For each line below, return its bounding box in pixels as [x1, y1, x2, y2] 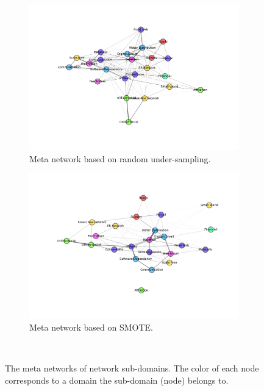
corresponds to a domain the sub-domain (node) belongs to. [5, 373, 229, 386]
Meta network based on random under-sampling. [29, 152, 211, 165]
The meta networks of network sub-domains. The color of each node [5, 361, 259, 374]
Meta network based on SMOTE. [29, 320, 153, 333]
